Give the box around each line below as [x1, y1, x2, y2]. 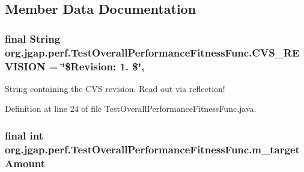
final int [5, 127, 43, 143]
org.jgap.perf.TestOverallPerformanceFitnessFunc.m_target [5, 141, 300, 156]
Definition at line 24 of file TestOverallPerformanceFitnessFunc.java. [5, 102, 257, 115]
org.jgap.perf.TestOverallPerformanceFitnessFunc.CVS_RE [5, 45, 300, 60]
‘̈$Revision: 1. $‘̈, [61, 58, 145, 73]
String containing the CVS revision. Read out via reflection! [5, 82, 225, 94]
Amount [5, 155, 45, 170]
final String [5, 31, 61, 46]
